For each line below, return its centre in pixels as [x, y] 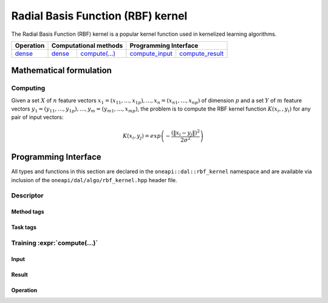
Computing [28, 88]
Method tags [28, 212]
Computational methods [87, 46]
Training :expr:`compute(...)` [55, 243]
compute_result [202, 53]
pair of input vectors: [37, 117]
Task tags [24, 227]
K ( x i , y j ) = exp [142, 137]
